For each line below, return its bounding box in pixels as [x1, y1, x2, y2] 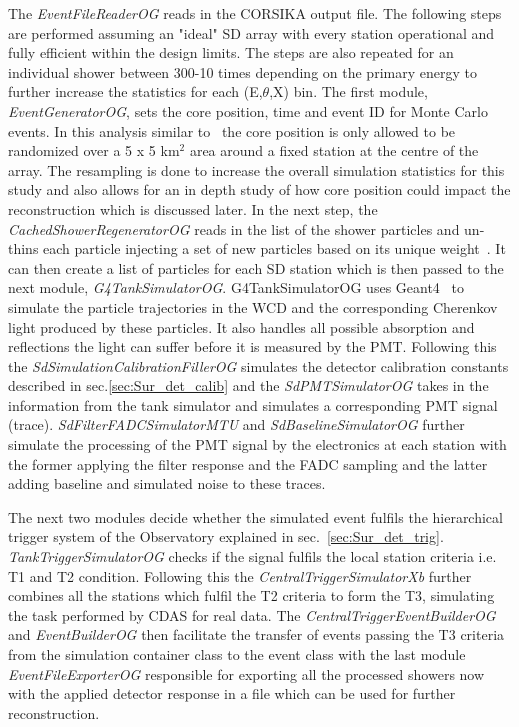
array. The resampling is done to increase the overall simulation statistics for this [8, 159, 505, 180]
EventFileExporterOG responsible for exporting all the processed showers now [8, 663, 485, 684]
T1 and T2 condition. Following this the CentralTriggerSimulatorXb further [8, 565, 472, 586]
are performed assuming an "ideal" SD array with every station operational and [8, 22, 495, 43]
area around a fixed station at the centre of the [189, 140, 479, 161]
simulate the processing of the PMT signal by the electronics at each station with [8, 434, 507, 455]
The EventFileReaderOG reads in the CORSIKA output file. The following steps [8, 3, 502, 23]
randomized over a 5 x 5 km [8, 140, 180, 161]
